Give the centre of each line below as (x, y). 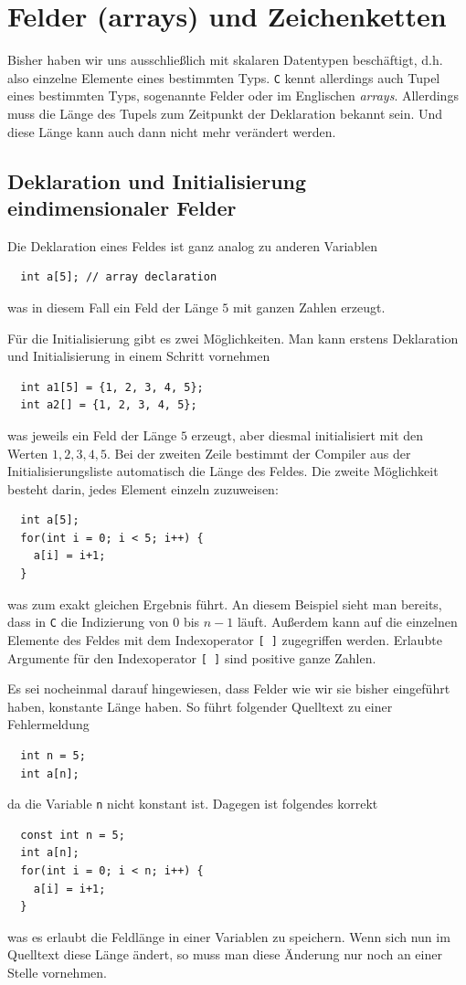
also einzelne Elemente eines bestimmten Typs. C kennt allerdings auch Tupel (224, 77)
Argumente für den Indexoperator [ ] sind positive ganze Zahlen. (192, 657)
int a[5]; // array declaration (119, 277)
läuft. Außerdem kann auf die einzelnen (347, 622)
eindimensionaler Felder (122, 207)
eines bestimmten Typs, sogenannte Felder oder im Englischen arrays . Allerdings (233, 95)
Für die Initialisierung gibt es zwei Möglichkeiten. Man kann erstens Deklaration (233, 338)
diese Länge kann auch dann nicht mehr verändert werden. (172, 131)
